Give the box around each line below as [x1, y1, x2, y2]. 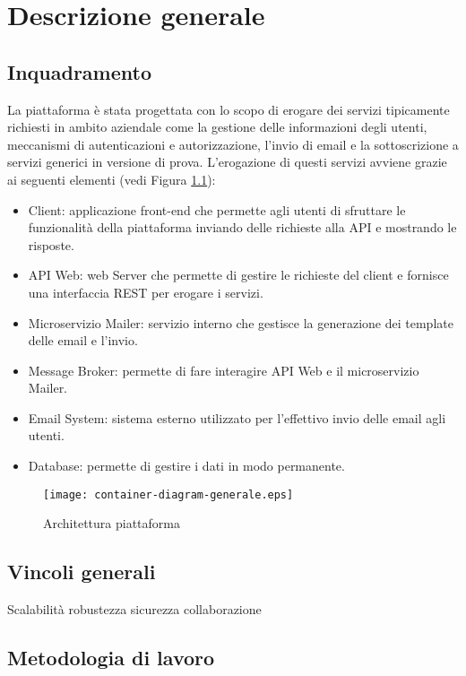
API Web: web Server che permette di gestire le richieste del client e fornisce [28, 265, 449, 284]
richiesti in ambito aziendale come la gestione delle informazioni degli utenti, [7, 117, 427, 136]
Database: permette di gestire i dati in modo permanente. [28, 456, 345, 475]
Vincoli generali [7, 558, 156, 585]
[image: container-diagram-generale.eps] [43, 488, 294, 501]
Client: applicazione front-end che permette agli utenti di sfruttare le [28, 200, 406, 219]
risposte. [28, 235, 74, 254]
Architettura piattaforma [43, 514, 180, 533]
